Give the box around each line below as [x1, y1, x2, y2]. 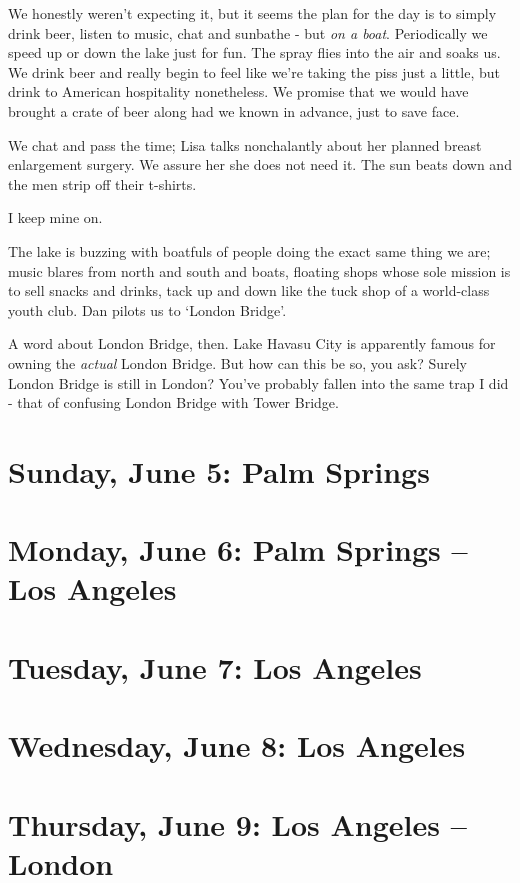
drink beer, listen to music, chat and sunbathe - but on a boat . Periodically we [8, 22, 488, 43]
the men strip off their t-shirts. [8, 173, 197, 194]
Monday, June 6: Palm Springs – [8, 529, 468, 570]
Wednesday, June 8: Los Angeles [8, 725, 466, 766]
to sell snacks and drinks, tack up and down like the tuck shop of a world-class [8, 280, 490, 301]
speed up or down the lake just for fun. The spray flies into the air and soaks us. [8, 42, 501, 63]
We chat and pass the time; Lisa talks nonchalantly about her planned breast [8, 134, 482, 155]
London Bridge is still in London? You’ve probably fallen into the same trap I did [8, 372, 509, 393]
